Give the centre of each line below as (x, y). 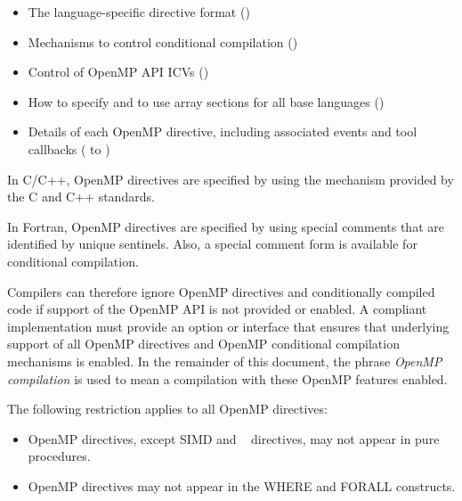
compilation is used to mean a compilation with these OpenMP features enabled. (227, 378)
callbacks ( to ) (69, 148)
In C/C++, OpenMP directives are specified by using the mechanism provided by (231, 179)
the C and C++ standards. (81, 197)
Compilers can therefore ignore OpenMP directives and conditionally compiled (221, 291)
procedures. (59, 456)
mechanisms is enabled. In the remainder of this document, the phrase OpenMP (225, 361)
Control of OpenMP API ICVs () (118, 72)
